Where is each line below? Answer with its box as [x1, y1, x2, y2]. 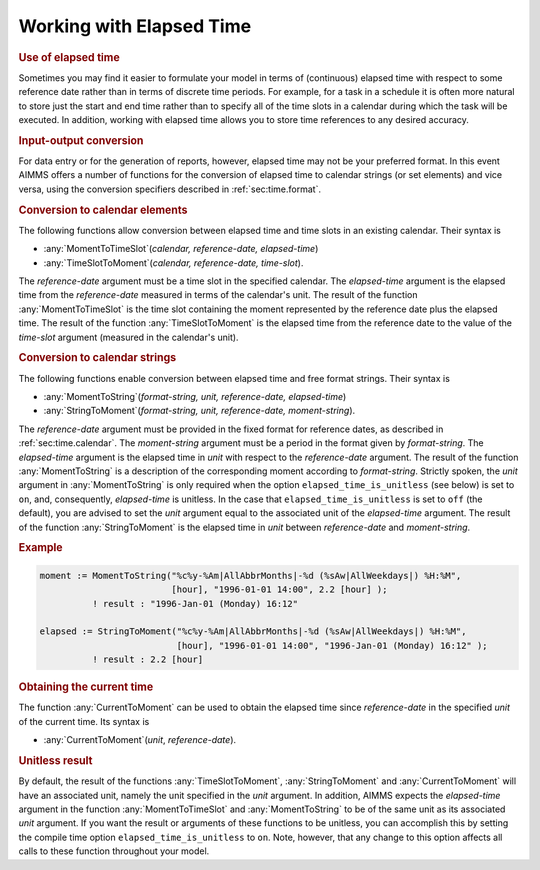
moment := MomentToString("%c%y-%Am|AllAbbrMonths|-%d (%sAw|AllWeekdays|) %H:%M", [39, 570, 462, 581]
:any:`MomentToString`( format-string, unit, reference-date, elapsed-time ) [43, 391, 347, 403]
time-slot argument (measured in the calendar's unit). [18, 331, 239, 343]
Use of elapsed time [18, 50, 120, 64]
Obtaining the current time [18, 680, 154, 694]
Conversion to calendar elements [18, 203, 188, 217]
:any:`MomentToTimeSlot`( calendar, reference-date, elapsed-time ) [43, 243, 319, 255]
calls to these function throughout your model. [18, 845, 210, 857]
